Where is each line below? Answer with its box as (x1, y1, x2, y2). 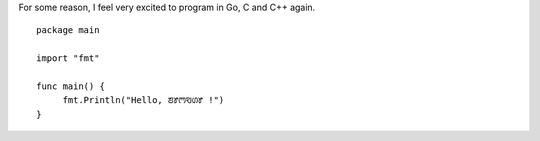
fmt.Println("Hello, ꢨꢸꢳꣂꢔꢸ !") (62, 95, 225, 106)
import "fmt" (36, 53, 100, 64)
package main (36, 25, 100, 36)
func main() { (36, 80, 105, 92)
